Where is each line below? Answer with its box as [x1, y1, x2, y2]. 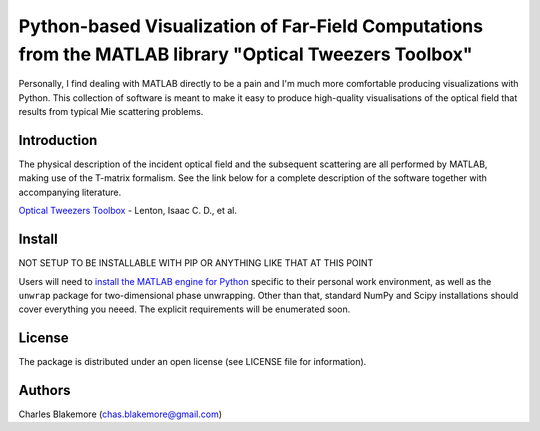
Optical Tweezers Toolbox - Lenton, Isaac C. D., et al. [18, 205, 237, 217]
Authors [18, 382, 71, 399]
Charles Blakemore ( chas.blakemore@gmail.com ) [18, 408, 223, 420]
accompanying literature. [18, 186, 122, 198]
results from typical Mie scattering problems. [18, 106, 204, 118]
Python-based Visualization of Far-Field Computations [18, 15, 484, 37]
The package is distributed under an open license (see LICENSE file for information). [18, 356, 367, 368]
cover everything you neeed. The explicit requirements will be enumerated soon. [18, 303, 351, 315]
